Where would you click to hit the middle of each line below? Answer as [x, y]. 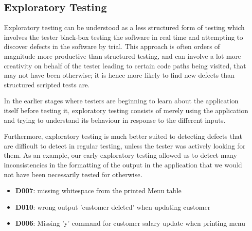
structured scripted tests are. [47, 84]
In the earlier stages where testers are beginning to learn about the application [121, 101]
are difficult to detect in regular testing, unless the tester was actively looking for [125, 145]
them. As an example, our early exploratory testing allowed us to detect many [121, 155]
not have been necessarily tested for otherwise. [73, 174]
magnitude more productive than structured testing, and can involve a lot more [123, 56]
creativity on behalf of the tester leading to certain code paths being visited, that [125, 65]
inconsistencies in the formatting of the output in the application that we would [123, 164]
